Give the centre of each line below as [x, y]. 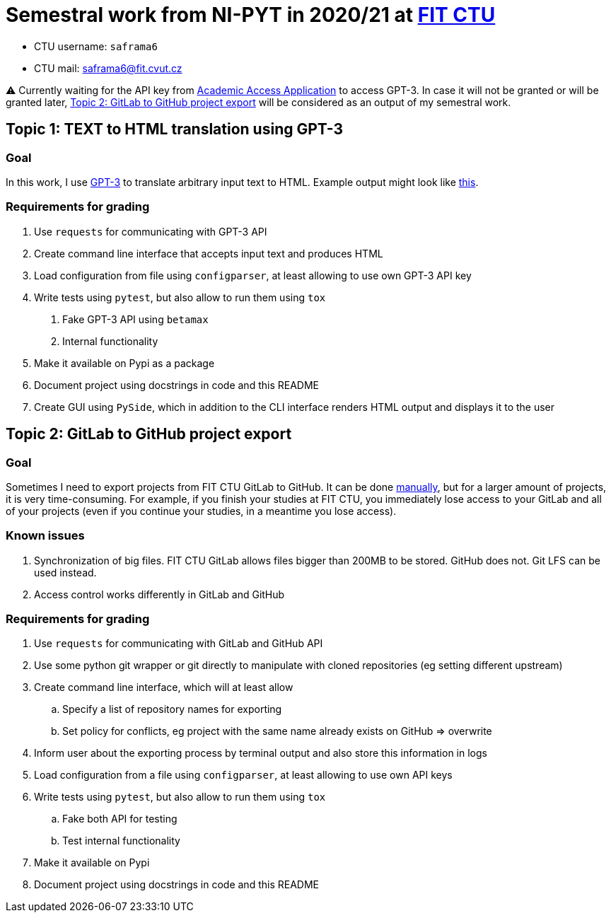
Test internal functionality [121, 841]
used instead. [65, 572]
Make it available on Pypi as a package [124, 363]
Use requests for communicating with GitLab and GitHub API [179, 644]
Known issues [45, 536]
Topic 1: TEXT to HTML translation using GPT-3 [175, 129]
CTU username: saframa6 [96, 46]
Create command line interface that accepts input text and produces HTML [209, 253]
